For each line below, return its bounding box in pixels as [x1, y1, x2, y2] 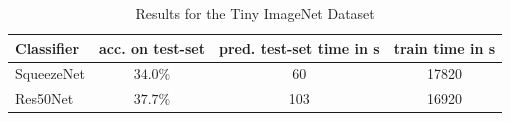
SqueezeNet [15, 63, 85, 84]
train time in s [393, 37, 496, 58]
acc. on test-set [99, 37, 205, 58]
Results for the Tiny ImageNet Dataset [135, 3, 375, 23]
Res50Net [15, 88, 74, 109]
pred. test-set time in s [218, 37, 380, 58]
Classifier [15, 37, 80, 58]
